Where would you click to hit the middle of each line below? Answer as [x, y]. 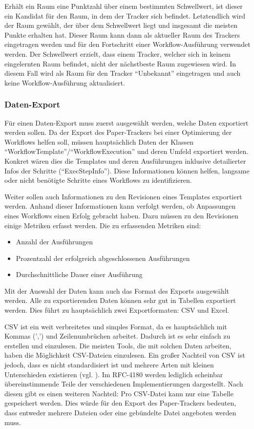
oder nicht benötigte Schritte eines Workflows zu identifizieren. [98, 180]
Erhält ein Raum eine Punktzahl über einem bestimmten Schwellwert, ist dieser [124, 6]
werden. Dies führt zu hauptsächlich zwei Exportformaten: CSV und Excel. [117, 310]
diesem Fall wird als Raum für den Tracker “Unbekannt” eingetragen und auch [123, 73]
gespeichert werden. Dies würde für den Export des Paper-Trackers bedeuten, [120, 403]
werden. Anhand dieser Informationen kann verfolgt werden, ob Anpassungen [120, 206]
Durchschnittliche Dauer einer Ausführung [79, 274]
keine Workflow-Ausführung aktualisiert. [65, 82]
